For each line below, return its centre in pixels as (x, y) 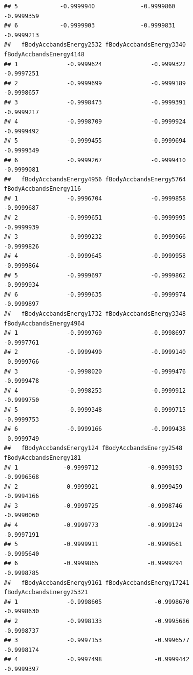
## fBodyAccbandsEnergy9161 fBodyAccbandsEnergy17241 (97, 583)
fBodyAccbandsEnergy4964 (44, 323)
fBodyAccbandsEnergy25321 (46, 592)
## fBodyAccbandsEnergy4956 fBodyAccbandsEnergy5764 (95, 179)
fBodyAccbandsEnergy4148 (44, 54)
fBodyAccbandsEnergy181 (43, 458)
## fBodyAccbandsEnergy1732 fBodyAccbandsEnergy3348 (95, 314)
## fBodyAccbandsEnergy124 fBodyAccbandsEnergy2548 (93, 448)
